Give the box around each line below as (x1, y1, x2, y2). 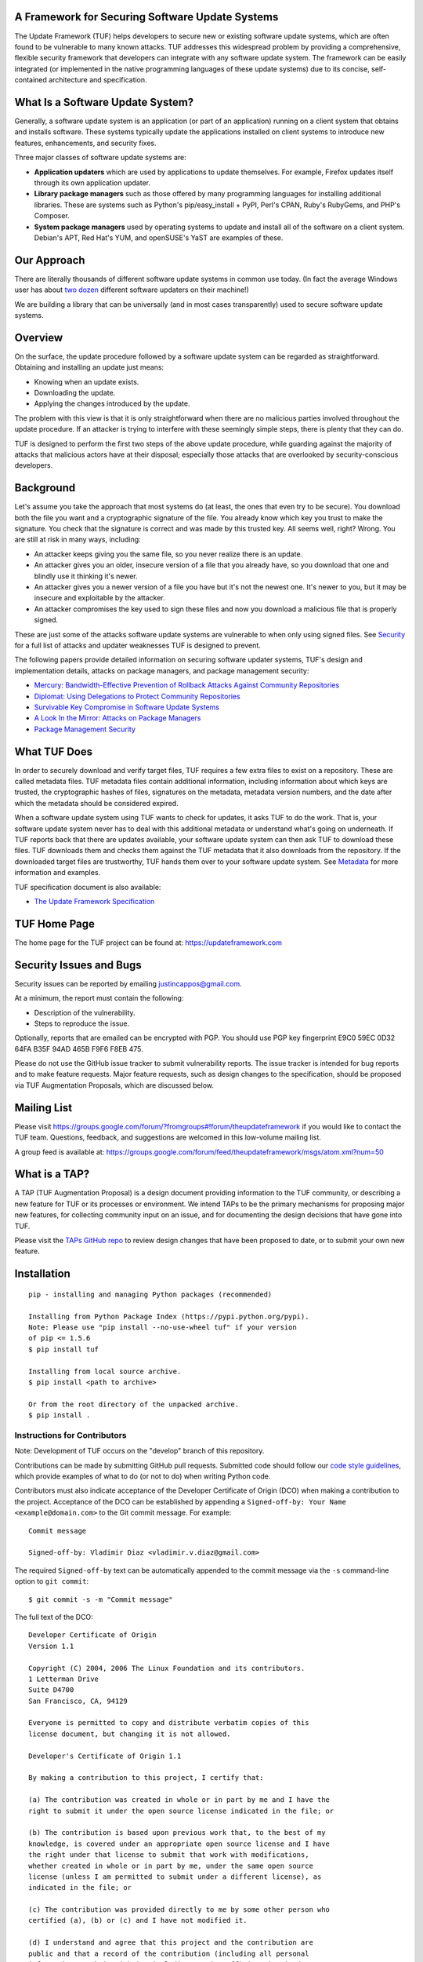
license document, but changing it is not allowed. (28, 1729, 231, 1738)
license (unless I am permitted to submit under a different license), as (28, 1872, 322, 1881)
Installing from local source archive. (28, 1366, 182, 1376)
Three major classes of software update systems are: (14, 153, 187, 162)
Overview (14, 330, 63, 345)
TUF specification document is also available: (14, 882, 161, 892)
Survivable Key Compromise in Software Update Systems (34, 702, 219, 712)
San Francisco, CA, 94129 (28, 1696, 128, 1705)
